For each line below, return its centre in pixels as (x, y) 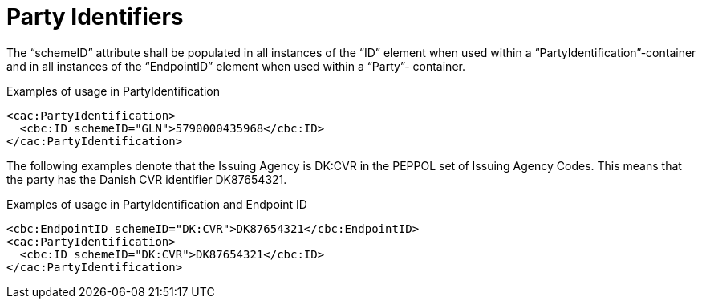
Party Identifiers (95, 17)
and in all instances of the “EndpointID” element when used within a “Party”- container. (236, 66)
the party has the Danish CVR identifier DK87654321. (147, 179)
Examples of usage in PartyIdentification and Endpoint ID (157, 204)
